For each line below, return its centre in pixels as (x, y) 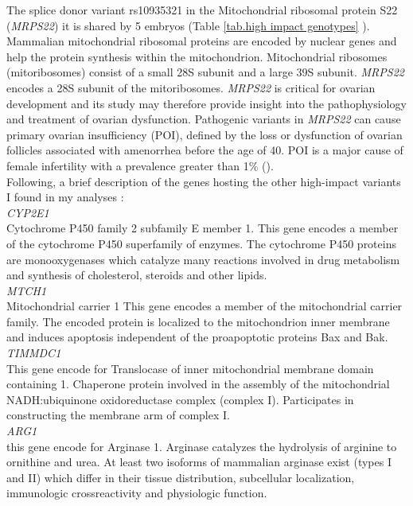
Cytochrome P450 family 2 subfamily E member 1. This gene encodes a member (203, 228)
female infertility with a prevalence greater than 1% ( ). (140, 165)
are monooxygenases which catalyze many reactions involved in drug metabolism (203, 259)
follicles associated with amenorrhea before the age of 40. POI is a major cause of (205, 150)
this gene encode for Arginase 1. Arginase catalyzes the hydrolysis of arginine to (202, 446)
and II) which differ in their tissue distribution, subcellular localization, (181, 477)
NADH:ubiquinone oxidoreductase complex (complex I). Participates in (180, 399)
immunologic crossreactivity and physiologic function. (137, 493)
